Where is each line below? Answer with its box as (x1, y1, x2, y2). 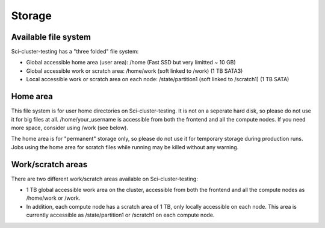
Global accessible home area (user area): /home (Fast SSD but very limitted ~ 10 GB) (26, 59, 236, 66)
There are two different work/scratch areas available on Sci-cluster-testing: (11, 175, 198, 182)
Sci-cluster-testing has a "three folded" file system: (11, 48, 139, 55)
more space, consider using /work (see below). (11, 124, 129, 131)
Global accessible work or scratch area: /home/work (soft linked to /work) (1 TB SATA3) (26, 67, 243, 75)
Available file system (11, 32, 91, 42)
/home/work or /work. (26, 194, 81, 202)
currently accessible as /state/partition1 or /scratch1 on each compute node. (26, 211, 215, 219)
